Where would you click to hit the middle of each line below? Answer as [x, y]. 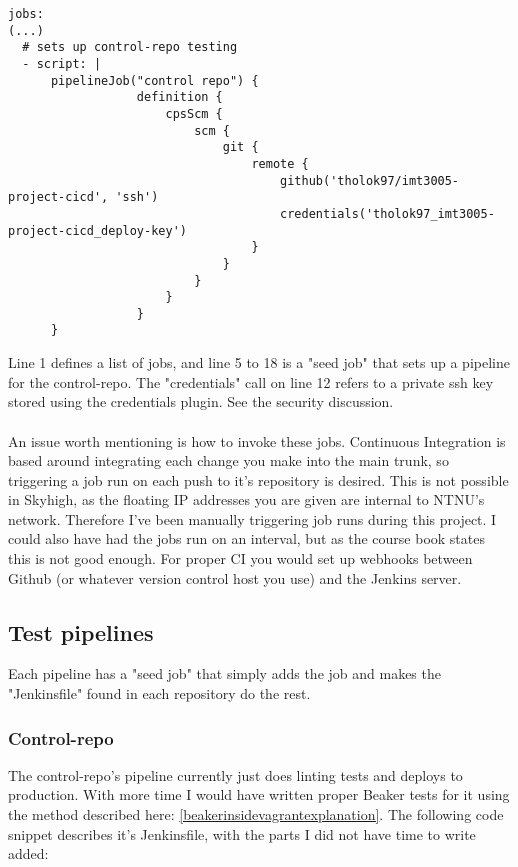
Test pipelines [81, 631]
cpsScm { [194, 113]
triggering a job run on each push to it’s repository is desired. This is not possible [258, 479]
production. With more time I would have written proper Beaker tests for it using [259, 794]
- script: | [62, 63]
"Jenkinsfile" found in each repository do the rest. [159, 693]
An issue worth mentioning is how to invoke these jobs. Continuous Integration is [257, 440]
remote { [280, 163]
